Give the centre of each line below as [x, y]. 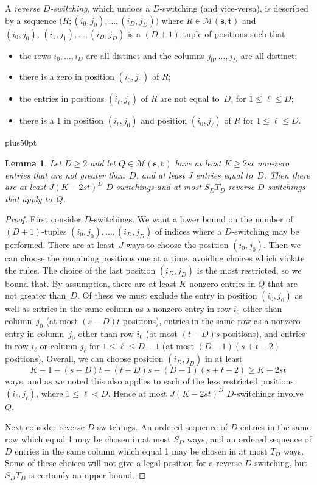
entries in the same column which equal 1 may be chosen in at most [141, 451]
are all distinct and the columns [145, 55]
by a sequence [31, 20]
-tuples [54, 231]
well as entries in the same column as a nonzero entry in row [118, 309]
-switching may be [265, 231]
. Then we [282, 244]
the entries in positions [62, 98]
